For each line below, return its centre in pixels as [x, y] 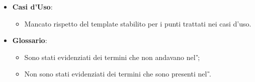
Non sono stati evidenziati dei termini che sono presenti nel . [118, 74]
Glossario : [30, 40]
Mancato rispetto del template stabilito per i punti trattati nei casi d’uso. [138, 23]
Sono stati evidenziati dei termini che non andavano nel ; [112, 57]
